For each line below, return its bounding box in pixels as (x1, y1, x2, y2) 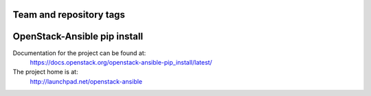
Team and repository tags (12, 9, 125, 20)
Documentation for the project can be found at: (12, 48, 146, 57)
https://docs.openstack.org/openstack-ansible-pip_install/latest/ (30, 58, 212, 66)
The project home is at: (12, 68, 78, 76)
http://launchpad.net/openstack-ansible (30, 77, 143, 85)
